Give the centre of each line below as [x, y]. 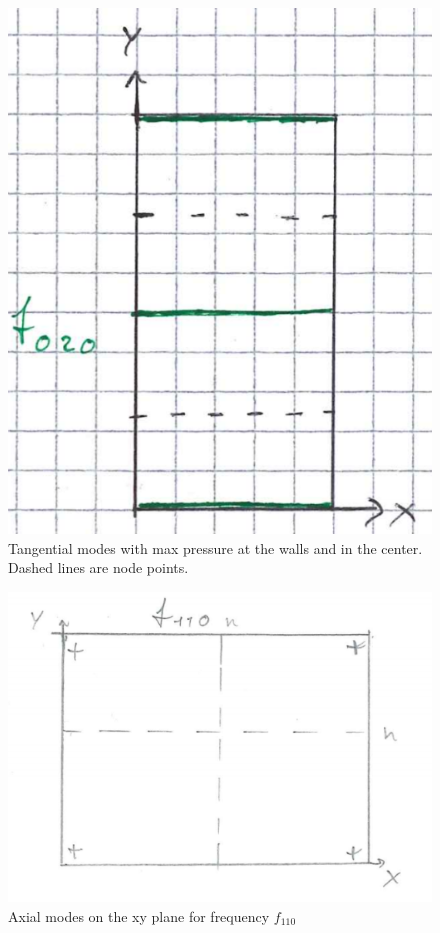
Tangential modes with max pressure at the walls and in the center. [215, 547]
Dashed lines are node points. [98, 567]
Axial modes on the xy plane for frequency [139, 915]
